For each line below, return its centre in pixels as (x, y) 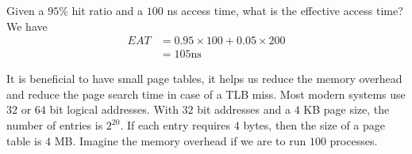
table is (24, 140)
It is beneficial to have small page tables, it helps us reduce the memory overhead (204, 79)
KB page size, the (347, 109)
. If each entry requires (175, 125)
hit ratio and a (108, 10)
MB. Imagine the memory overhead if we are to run (180, 140)
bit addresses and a (244, 109)
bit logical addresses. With (114, 109)
